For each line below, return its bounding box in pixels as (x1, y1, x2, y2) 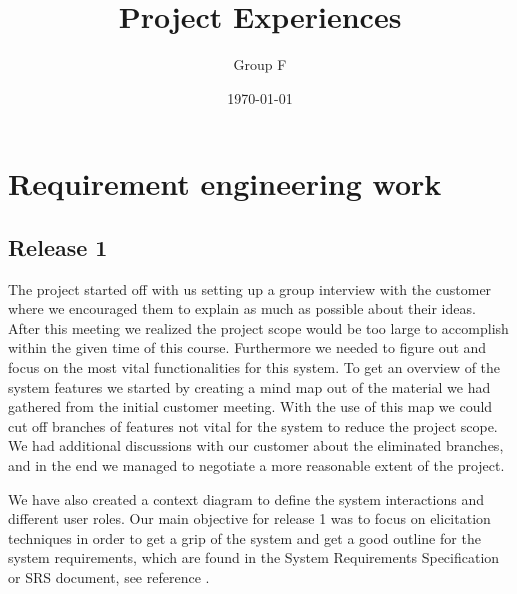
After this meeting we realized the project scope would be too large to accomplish (8, 317, 509, 338)
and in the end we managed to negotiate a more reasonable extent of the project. (8, 455, 505, 476)
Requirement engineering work (8, 163, 442, 204)
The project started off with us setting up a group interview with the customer (8, 278, 492, 299)
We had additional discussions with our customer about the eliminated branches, (8, 435, 504, 456)
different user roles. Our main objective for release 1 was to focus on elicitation (8, 508, 491, 529)
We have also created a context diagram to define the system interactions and (8, 488, 484, 509)
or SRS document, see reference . (8, 567, 210, 588)
